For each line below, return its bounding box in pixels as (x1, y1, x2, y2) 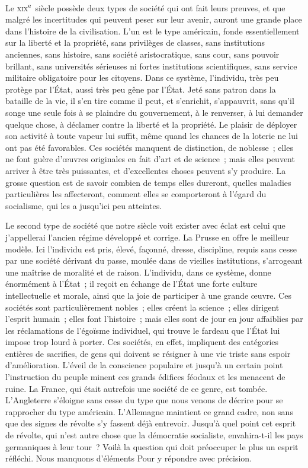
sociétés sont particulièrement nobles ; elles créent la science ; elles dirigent (5, 301, 280, 313)
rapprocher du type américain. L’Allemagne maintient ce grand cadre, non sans (5, 405, 293, 418)
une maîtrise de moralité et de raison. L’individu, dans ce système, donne (5, 265, 271, 278)
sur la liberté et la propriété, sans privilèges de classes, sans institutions (5, 36, 265, 49)
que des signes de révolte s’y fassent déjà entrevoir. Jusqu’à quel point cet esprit (5, 417, 296, 429)
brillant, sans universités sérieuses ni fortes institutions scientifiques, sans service (5, 59, 297, 72)
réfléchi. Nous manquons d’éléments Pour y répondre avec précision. (5, 452, 252, 464)
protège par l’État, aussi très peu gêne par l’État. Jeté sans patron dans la (5, 83, 276, 95)
